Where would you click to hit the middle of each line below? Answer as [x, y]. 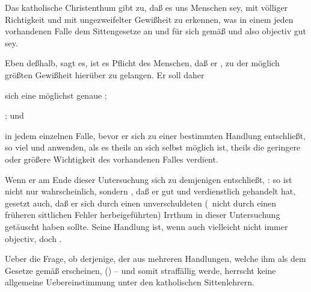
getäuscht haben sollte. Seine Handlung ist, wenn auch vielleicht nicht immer [146, 226]
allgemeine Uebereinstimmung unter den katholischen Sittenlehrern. [130, 282]
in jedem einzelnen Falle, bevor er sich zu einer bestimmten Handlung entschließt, [155, 135]
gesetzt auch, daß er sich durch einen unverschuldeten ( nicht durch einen [141, 203]
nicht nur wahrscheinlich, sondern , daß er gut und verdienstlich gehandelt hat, [150, 191]
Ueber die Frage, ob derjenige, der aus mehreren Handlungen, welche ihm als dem [155, 259]
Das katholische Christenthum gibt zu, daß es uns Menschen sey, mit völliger [146, 7]
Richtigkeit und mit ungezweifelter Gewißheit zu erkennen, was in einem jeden [149, 19]
